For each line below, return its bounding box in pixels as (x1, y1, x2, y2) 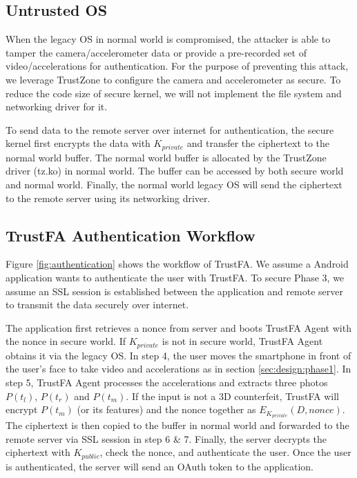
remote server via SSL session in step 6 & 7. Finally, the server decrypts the (6, 431, 327, 446)
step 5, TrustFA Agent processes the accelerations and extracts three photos (6, 375, 328, 389)
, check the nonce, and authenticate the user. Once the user (99, 445, 351, 459)
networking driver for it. (6, 99, 108, 114)
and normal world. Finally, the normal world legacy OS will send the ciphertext (6, 177, 342, 191)
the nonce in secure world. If (6, 334, 126, 348)
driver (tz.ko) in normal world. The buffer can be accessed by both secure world (6, 163, 344, 178)
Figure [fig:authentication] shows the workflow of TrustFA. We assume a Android (6, 257, 349, 271)
